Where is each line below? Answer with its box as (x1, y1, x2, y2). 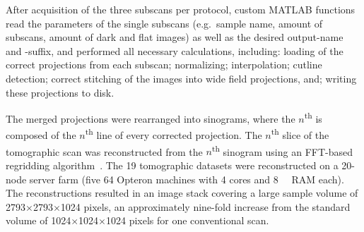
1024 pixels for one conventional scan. (105, 213, 269, 228)
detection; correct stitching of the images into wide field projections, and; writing (6, 71, 357, 85)
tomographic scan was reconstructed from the (6, 144, 203, 159)
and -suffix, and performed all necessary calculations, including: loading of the (6, 43, 344, 58)
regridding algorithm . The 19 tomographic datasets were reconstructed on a (6, 157, 339, 172)
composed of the (6, 128, 76, 142)
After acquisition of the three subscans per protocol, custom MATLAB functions (6, 2, 356, 16)
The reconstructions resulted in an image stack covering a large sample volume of (6, 185, 358, 200)
